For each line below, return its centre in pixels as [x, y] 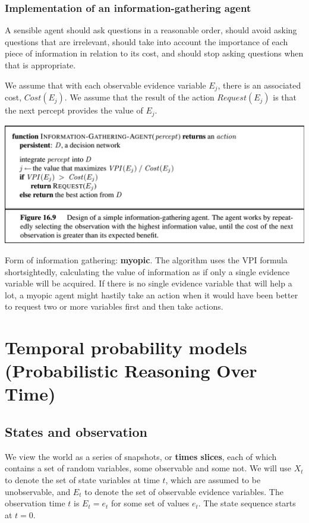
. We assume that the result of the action [139, 97]
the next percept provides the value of [74, 110]
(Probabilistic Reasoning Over [131, 371]
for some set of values [150, 503]
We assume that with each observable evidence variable [105, 85]
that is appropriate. [40, 65]
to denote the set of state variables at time [82, 480]
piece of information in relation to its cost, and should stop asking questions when [154, 53]
